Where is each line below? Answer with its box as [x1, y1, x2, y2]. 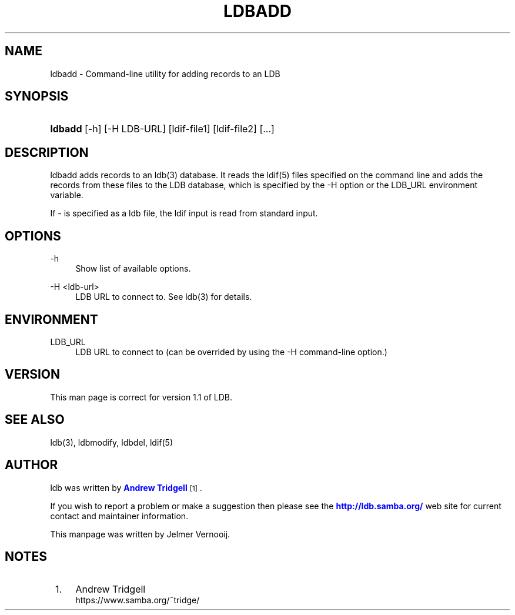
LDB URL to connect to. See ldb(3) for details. [75, 292, 252, 302]
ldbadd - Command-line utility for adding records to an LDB [50, 68, 280, 79]
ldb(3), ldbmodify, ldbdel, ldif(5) [50, 437, 173, 447]
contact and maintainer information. [50, 510, 189, 521]
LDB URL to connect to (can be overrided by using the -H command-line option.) [75, 346, 387, 357]
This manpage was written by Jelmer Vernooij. [50, 529, 230, 539]
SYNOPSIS [5, 89, 69, 104]
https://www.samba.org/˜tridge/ [75, 595, 200, 606]
